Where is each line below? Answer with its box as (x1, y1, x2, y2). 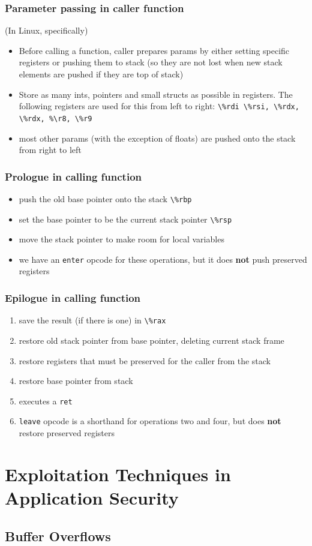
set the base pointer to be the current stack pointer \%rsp (19, 212, 232, 225)
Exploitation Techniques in (5, 461, 231, 486)
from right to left (19, 143, 82, 156)
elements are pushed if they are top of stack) (19, 68, 184, 80)
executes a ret (19, 394, 73, 407)
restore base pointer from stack (19, 374, 133, 387)
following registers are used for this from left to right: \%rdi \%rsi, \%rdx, (19, 100, 299, 112)
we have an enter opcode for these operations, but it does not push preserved (19, 253, 307, 265)
